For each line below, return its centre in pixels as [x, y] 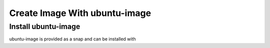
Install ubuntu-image [45, 26]
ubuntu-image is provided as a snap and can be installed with [72, 39]
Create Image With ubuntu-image [80, 13]
